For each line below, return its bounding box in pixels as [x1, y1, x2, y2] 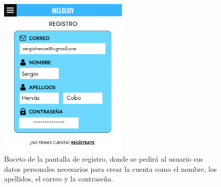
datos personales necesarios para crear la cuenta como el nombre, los [4, 163, 217, 174]
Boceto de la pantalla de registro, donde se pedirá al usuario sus [4, 154, 203, 164]
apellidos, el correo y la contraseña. [4, 173, 114, 184]
